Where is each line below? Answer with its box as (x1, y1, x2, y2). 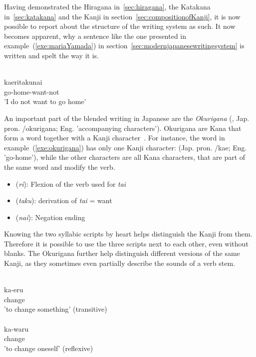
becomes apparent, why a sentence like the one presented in (4, 30, 187, 41)
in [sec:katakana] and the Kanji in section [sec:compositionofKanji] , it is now (4, 11, 241, 21)
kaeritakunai (4, 77, 42, 87)
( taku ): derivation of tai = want (15, 195, 112, 206)
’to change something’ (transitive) (4, 304, 107, 314)
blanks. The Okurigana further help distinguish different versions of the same (4, 248, 240, 258)
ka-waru (4, 323, 29, 334)
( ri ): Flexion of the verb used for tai (15, 178, 126, 189)
